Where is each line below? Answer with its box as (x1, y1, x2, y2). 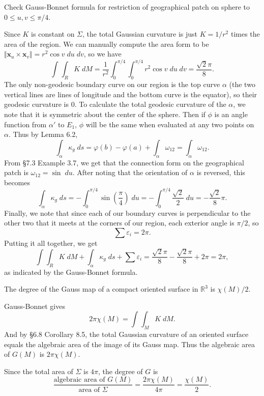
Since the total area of (4, 365, 73, 376)
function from (4, 119, 47, 129)
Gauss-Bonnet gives (4, 300, 65, 311)
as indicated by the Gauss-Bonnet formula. (4, 266, 138, 277)
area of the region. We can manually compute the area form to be (4, 38, 209, 49)
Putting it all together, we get (4, 237, 98, 248)
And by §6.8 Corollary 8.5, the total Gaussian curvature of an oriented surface (4, 329, 249, 340)
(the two (229, 79, 255, 90)
